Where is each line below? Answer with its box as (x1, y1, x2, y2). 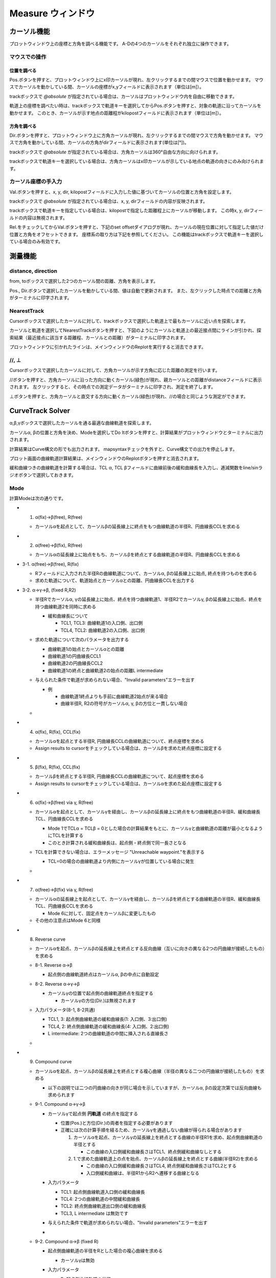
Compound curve (35, 1059, 72, 1065)
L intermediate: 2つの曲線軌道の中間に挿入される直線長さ (48, 1031, 169, 1037)
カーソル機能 (9, 27, 50, 36)
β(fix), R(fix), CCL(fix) (35, 764, 80, 770)
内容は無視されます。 (22, 215, 67, 221)
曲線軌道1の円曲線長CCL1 (48, 653, 101, 659)
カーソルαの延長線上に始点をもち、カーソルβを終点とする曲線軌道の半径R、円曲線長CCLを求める (35, 552, 241, 558)
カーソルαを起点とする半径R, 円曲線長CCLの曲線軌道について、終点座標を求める (35, 738, 204, 744)
